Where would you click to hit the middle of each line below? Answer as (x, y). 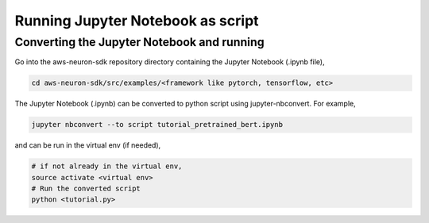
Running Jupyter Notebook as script (137, 21)
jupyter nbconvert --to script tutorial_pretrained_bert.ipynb (157, 125)
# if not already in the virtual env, (107, 166)
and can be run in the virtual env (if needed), (88, 145)
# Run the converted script (86, 189)
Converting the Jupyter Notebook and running (140, 42)
